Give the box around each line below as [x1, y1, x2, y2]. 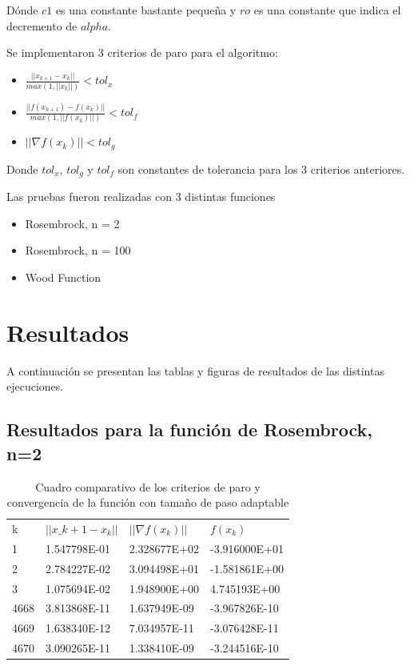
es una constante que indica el [253, 2, 401, 18]
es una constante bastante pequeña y [55, 2, 237, 18]
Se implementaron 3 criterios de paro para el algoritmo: [6, 44, 278, 61]
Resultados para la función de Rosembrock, [6, 417, 372, 442]
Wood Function [25, 269, 102, 286]
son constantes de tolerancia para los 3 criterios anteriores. [117, 160, 405, 177]
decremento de [6, 17, 78, 34]
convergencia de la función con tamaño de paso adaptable [6, 494, 289, 511]
